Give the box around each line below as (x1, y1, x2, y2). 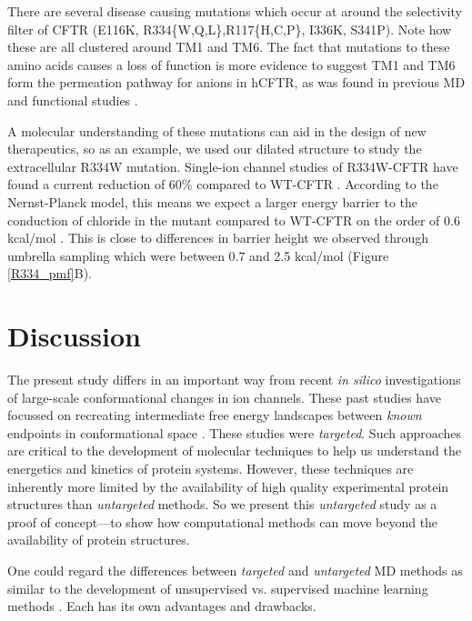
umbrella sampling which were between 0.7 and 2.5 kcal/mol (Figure (7, 245, 389, 265)
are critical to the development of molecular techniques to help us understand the (7, 441, 461, 460)
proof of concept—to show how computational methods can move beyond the (7, 512, 438, 531)
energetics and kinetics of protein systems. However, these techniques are (7, 459, 414, 477)
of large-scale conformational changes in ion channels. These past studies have (7, 387, 441, 406)
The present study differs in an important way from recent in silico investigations (7, 370, 461, 389)
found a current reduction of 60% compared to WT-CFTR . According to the (7, 175, 438, 194)
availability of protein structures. (7, 530, 190, 549)
